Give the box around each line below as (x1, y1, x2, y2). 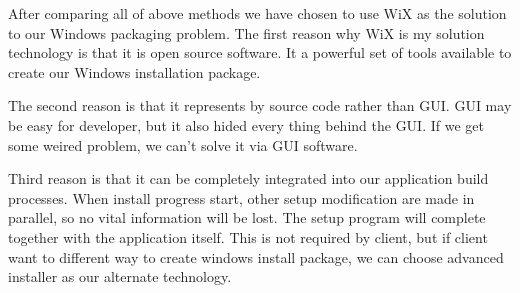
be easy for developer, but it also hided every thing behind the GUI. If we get (8, 114, 484, 135)
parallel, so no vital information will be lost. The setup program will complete (8, 207, 486, 228)
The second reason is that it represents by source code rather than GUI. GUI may (8, 95, 512, 116)
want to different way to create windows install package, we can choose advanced (8, 246, 504, 267)
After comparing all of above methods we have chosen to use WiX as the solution (8, 3, 507, 23)
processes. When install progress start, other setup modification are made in (8, 187, 475, 208)
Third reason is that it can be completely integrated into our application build (8, 168, 489, 189)
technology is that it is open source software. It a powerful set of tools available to (8, 42, 512, 63)
